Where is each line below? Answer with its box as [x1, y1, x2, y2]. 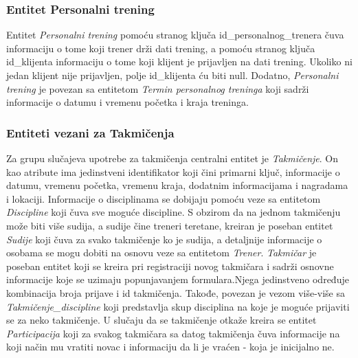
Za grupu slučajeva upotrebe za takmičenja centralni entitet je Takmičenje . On [6, 151, 339, 165]
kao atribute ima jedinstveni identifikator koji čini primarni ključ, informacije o [6, 164, 340, 179]
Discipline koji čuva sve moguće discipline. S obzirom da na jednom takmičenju [6, 205, 341, 219]
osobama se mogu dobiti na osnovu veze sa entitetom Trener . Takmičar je [6, 245, 317, 260]
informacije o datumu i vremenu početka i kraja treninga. [6, 95, 249, 109]
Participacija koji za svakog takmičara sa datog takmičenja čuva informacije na [6, 326, 340, 340]
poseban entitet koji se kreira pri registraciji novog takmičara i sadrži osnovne [6, 258, 334, 273]
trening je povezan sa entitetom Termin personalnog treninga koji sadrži [6, 81, 309, 96]
